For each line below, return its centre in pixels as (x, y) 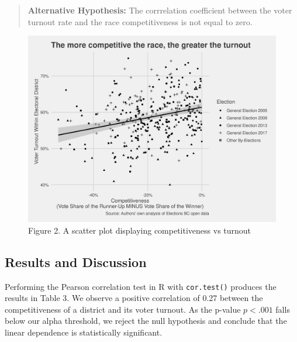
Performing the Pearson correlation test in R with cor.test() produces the (141, 286)
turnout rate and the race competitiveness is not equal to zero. (140, 21)
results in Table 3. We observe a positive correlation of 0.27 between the (134, 298)
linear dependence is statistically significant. (84, 332)
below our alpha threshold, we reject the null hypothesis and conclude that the (146, 321)
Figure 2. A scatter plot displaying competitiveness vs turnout (140, 230)
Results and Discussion (76, 261)
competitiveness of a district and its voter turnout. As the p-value (123, 309)
